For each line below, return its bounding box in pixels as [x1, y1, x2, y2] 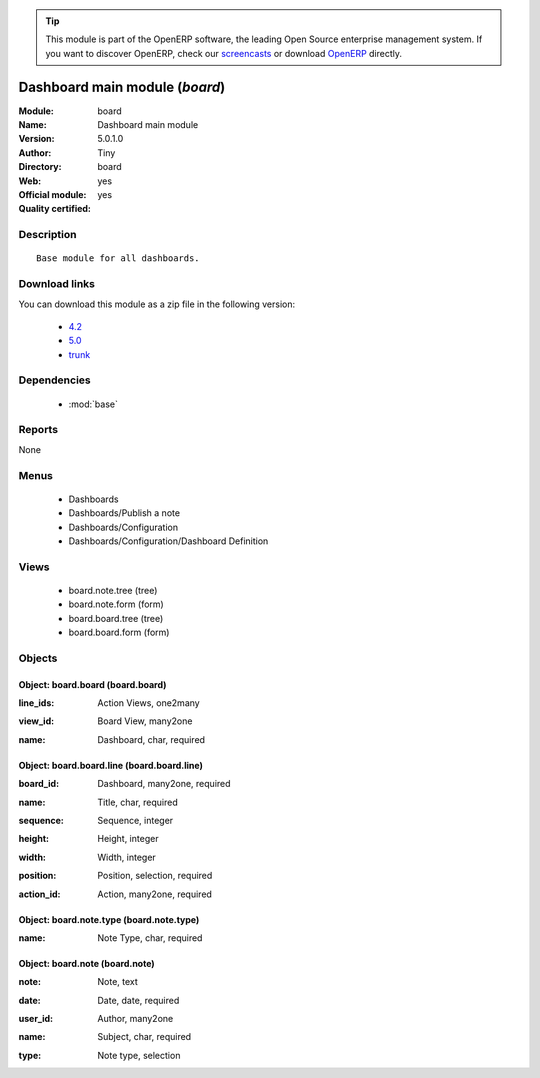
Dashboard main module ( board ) [18, 78, 226, 95]
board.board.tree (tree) [68, 612, 164, 624]
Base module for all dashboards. [36, 253, 200, 264]
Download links [18, 277, 95, 291]
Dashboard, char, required [97, 733, 205, 745]
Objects [18, 651, 58, 665]
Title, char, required [97, 796, 179, 808]
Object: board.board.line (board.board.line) [18, 759, 204, 771]
